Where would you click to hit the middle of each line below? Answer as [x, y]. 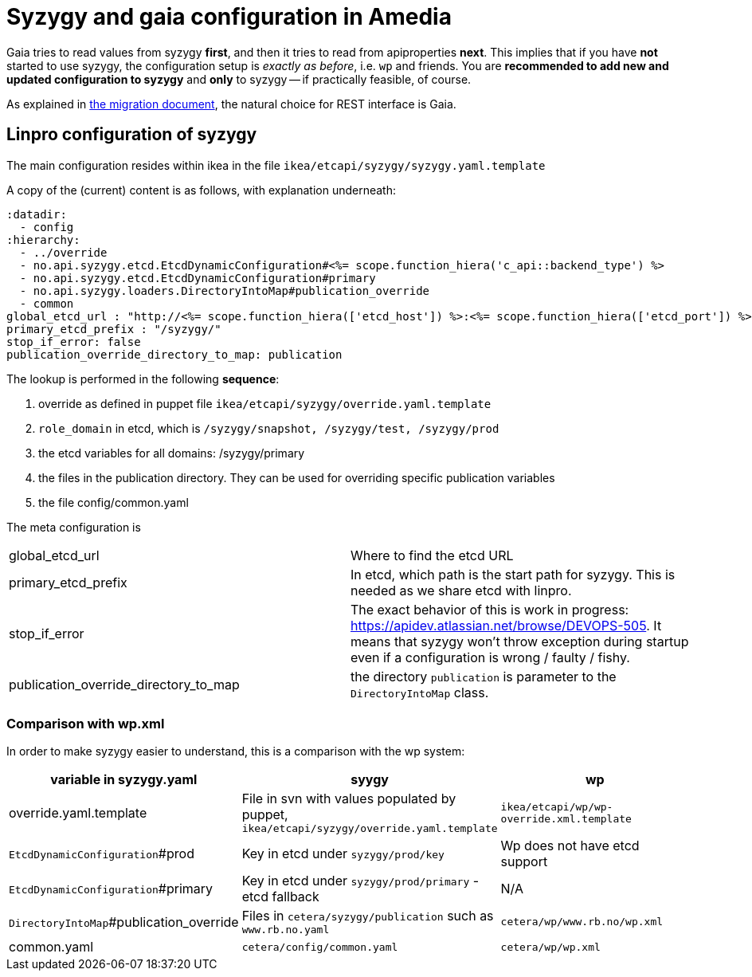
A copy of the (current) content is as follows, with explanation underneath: [202, 190]
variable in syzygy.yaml [124, 780]
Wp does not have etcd [570, 846]
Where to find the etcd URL [432, 555]
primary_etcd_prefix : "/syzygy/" [114, 329]
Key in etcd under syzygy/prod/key [343, 854]
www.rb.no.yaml [286, 930]
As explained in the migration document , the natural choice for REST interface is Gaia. [231, 104]
